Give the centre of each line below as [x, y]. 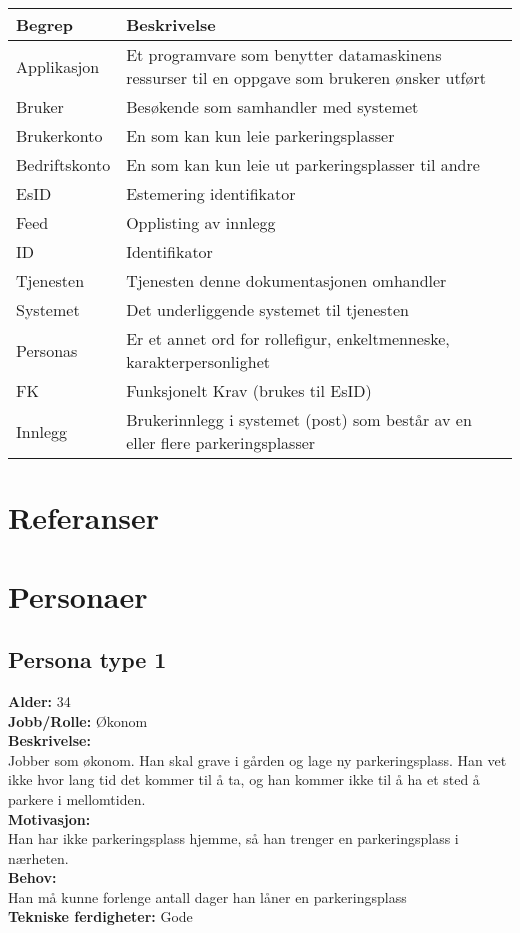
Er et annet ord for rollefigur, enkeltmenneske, [288, 338]
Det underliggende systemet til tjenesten [267, 309]
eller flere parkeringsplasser [221, 442]
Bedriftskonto [63, 164]
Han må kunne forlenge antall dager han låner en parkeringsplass [207, 896]
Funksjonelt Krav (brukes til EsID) [249, 390]
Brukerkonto [59, 135]
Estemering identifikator [211, 193]
